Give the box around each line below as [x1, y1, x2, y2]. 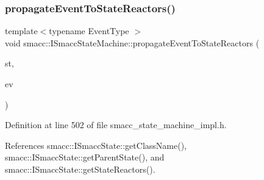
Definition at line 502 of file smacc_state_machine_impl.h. [5, 118, 227, 131]
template [5, 24, 38, 37]
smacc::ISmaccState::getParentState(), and [5, 151, 165, 164]
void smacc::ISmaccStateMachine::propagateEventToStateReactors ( [5, 36, 260, 49]
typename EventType [49, 24, 129, 37]
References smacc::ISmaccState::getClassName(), [5, 139, 187, 151]
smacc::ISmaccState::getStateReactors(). [5, 162, 155, 175]
